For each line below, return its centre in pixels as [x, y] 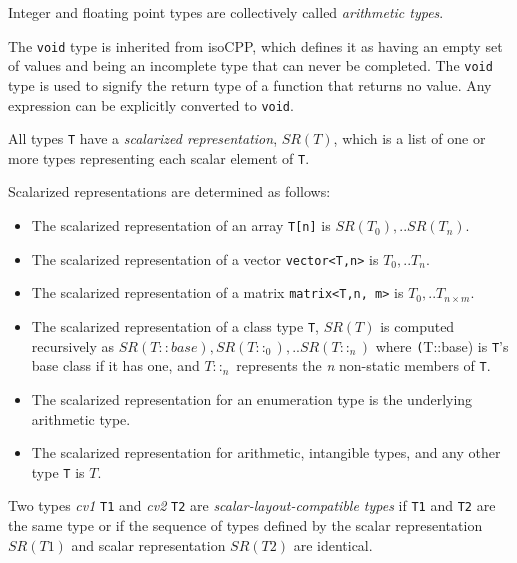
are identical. [333, 544]
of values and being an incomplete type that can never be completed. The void [250, 65]
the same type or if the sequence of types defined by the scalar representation [245, 525]
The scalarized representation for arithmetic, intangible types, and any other [266, 452]
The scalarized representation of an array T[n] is [181, 225]
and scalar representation [148, 544]
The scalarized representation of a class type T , [175, 326]
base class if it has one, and [115, 365]
